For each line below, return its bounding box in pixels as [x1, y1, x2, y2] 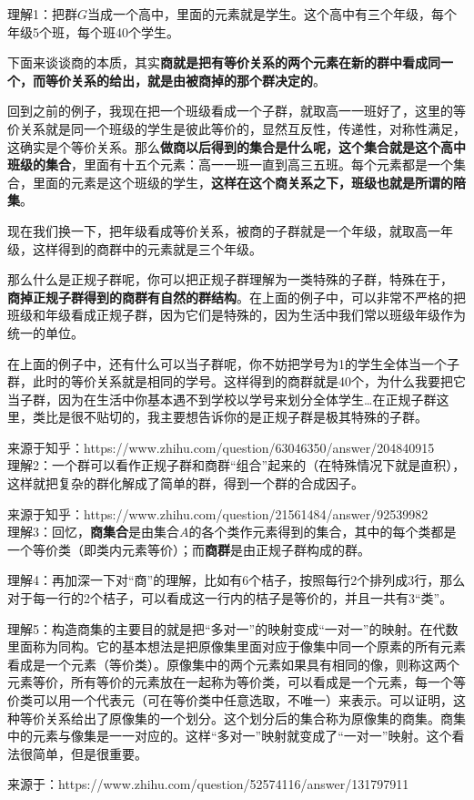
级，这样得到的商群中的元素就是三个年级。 [7, 239, 262, 258]
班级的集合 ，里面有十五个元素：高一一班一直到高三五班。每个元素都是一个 [7, 155, 453, 174]
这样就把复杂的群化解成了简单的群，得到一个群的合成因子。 [7, 474, 364, 493]
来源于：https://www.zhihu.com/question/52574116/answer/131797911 [7, 774, 409, 794]
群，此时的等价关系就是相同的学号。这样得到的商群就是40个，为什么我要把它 [7, 372, 466, 391]
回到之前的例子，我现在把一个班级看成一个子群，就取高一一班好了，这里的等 [7, 101, 466, 120]
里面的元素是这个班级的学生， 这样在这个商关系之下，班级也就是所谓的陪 [32, 172, 466, 191]
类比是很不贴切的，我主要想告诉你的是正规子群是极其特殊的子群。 [32, 407, 428, 426]
